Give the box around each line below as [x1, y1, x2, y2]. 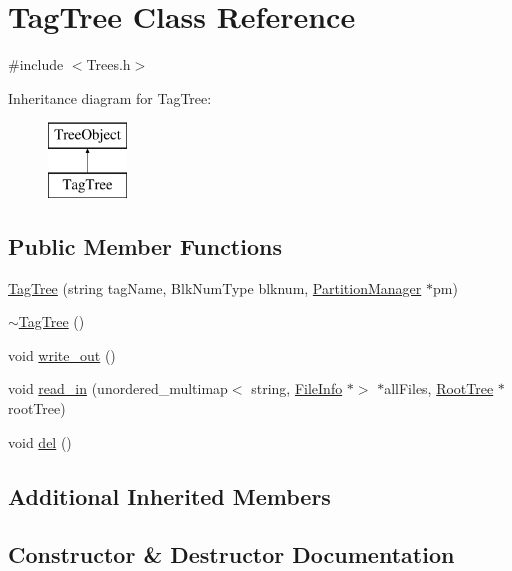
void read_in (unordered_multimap [8, 378, 228, 399]
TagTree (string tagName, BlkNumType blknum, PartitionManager [8, 277, 422, 298]
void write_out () [8, 344, 116, 365]
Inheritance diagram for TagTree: [8, 87, 212, 108]
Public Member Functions [8, 230, 282, 261]
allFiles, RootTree [384, 378, 494, 399]
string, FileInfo [251, 378, 343, 399]
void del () [8, 431, 72, 452]
